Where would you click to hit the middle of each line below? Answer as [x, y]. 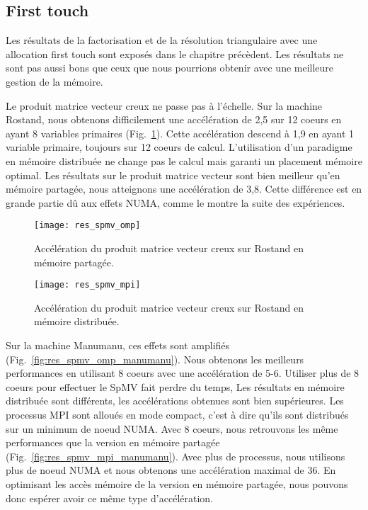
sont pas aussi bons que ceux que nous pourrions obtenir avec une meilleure [170, 68]
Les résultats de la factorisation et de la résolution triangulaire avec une [162, 40]
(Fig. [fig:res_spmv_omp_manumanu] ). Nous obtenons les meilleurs [155, 359]
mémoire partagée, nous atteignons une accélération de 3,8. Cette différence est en [184, 189]
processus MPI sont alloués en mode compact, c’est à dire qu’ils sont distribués [177, 414]
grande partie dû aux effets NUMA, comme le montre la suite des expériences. [176, 202]
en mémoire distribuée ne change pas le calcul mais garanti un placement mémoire [184, 160]
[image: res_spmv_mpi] [87, 285]
